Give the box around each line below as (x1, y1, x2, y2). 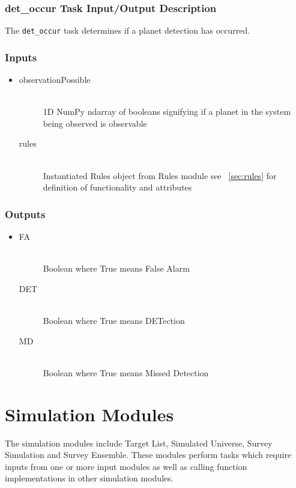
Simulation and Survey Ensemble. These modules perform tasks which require (5, 448, 292, 461)
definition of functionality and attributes (43, 181, 192, 194)
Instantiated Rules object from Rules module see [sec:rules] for (43, 169, 277, 181)
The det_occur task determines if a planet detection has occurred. (5, 24, 250, 37)
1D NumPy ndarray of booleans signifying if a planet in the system (43, 105, 291, 118)
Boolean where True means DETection (43, 314, 185, 327)
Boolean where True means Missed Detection (43, 366, 209, 379)
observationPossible (19, 73, 91, 86)
